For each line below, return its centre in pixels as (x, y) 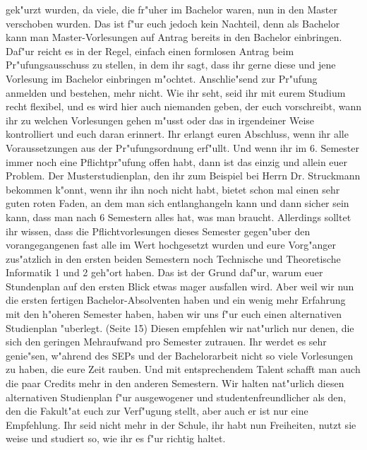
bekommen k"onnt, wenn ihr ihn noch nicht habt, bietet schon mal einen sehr (173, 189)
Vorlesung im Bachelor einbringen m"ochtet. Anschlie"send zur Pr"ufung (162, 78)
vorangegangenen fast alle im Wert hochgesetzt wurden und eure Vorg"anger (171, 245)
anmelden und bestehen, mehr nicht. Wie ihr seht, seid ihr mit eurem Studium (176, 92)
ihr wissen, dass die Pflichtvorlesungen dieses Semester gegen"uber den (158, 231)
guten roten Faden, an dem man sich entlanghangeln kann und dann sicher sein (178, 203)
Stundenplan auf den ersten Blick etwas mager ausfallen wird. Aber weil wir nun (180, 286)
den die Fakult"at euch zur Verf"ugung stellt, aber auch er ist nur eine (157, 411)
